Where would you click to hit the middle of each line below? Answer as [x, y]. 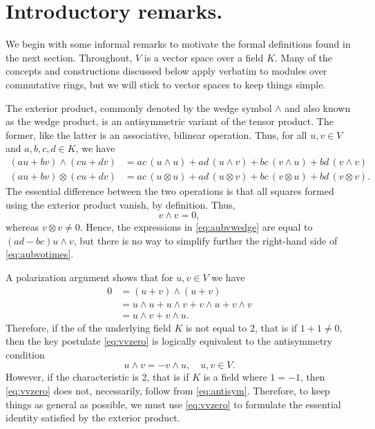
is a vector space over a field [204, 57]
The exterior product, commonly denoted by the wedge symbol [139, 107]
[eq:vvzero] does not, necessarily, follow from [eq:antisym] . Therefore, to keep [168, 390]
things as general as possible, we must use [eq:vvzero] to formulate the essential [173, 404]
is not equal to [216, 327]
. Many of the [304, 57]
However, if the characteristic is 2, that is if [97, 377]
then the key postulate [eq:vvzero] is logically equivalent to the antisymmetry [169, 341]
